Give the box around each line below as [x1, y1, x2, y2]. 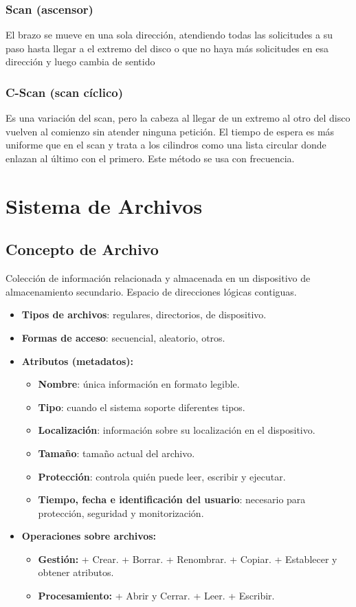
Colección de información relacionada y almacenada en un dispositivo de [5, 271, 311, 285]
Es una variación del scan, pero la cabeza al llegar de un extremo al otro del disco [5, 111, 351, 125]
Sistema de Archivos [5, 191, 203, 219]
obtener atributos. [38, 565, 114, 580]
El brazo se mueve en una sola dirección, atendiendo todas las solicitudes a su [5, 27, 333, 42]
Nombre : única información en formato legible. [38, 377, 240, 391]
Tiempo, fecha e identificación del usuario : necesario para [38, 492, 306, 507]
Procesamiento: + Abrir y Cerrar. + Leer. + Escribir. [38, 588, 275, 603]
